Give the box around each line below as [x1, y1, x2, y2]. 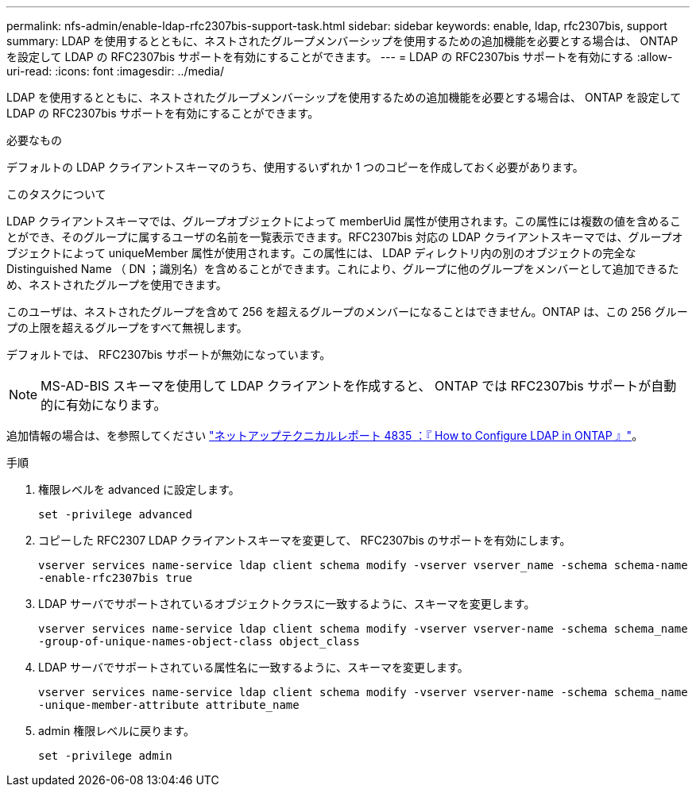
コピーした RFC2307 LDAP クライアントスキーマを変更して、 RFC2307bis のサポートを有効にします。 [38, 533, 571, 547]
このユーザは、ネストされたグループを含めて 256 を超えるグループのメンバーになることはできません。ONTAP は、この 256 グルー [6, 305, 688, 318]
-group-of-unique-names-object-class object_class [38, 635, 360, 648]
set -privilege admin [38, 749, 172, 762]
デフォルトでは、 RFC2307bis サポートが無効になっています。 [6, 348, 331, 361]
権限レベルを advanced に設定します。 [38, 483, 240, 496]
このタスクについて [6, 187, 106, 201]
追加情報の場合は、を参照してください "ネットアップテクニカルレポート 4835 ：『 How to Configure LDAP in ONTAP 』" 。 [6, 429, 644, 442]
